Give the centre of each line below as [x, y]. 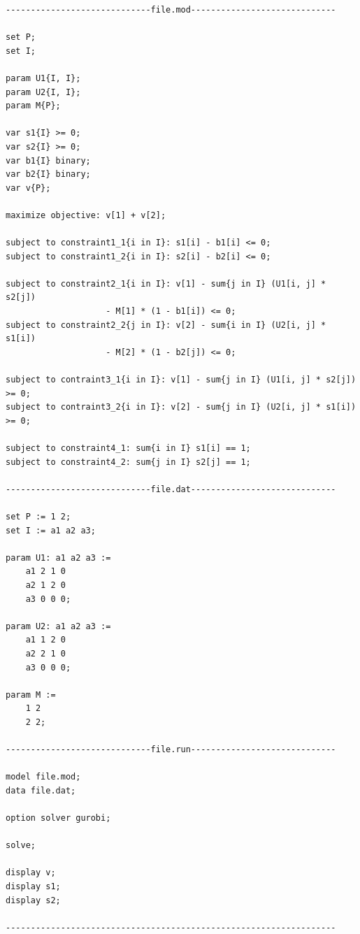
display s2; [33, 900]
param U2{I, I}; [43, 92]
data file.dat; [41, 790]
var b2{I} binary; [48, 174]
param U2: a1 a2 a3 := [58, 626]
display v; [31, 873]
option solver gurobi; [58, 818]
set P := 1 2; [38, 516]
